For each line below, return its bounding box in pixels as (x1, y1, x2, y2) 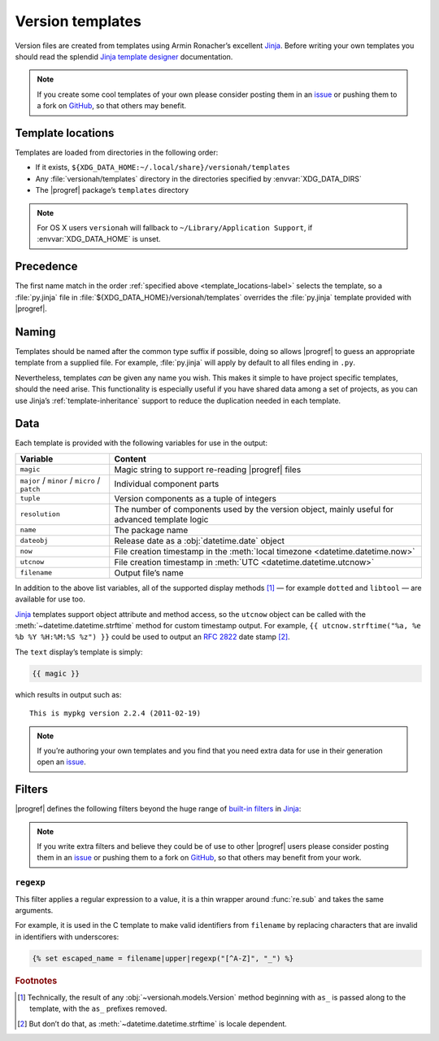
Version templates (15, 12, 141, 30)
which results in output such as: (15, 689, 122, 699)
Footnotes (15, 975, 58, 986)
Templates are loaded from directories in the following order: (15, 147, 219, 158)
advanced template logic (114, 514, 209, 525)
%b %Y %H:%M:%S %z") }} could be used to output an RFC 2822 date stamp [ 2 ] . (15, 632, 290, 642)
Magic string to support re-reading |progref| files (114, 464, 302, 475)
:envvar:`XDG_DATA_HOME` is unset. (37, 234, 162, 244)
